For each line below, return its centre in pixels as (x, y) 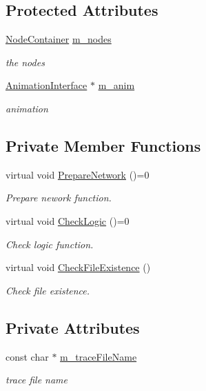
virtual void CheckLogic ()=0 (68, 220)
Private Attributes (73, 327)
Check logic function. (50, 244)
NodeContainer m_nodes (59, 39)
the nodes (25, 62)
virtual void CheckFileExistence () (78, 267)
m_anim (116, 85)
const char (27, 356)
